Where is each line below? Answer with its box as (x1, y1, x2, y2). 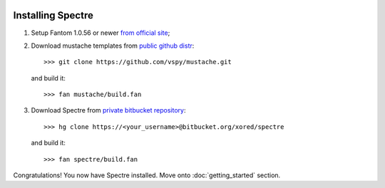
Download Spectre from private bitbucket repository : (31, 106, 186, 115)
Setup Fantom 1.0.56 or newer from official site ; (31, 28, 170, 37)
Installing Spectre (13, 9, 94, 21)
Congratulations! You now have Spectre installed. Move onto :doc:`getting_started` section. (13, 171, 281, 179)
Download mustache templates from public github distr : (31, 41, 195, 50)
